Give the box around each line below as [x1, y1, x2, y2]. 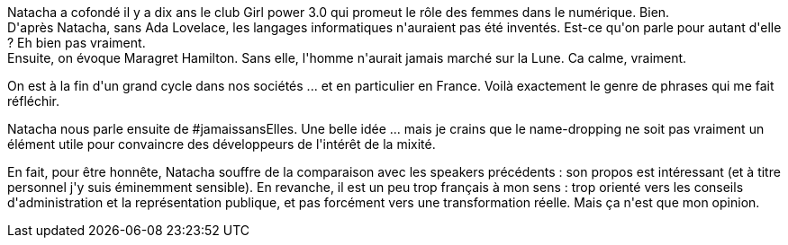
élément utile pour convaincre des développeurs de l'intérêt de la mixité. [7, 136, 436, 152]
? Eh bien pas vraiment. [7, 35, 146, 50]
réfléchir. [7, 93, 60, 109]
